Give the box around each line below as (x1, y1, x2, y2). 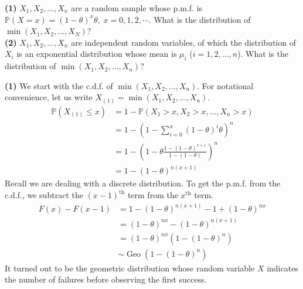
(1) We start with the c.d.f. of (5, 79, 113, 91)
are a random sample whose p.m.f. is (71, 2, 203, 13)
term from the (127, 189, 178, 201)
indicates (267, 261, 298, 274)
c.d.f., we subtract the (5, 189, 83, 201)
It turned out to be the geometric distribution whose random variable (5, 261, 255, 274)
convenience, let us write (5, 91, 93, 103)
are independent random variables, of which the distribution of (71, 36, 296, 48)
